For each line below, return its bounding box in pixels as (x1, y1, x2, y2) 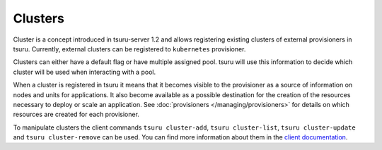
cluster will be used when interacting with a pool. (13, 68, 156, 76)
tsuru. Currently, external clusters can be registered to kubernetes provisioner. (13, 44, 246, 53)
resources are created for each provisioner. (13, 110, 139, 119)
